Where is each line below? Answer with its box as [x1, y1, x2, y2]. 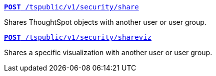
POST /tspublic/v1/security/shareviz [4, 33, 152, 41]
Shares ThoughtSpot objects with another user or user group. [4, 18, 206, 26]
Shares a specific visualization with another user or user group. [4, 48, 212, 57]
